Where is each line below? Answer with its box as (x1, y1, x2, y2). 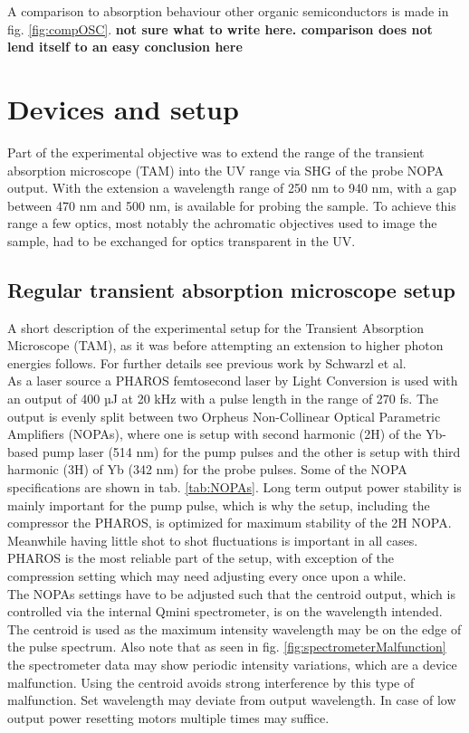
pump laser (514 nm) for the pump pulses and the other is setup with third (42, 442, 461, 461)
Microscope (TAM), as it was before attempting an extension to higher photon (7, 336, 444, 355)
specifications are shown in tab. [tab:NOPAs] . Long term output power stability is (7, 478, 462, 497)
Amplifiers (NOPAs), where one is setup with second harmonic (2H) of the (7, 424, 422, 443)
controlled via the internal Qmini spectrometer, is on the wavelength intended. (7, 602, 443, 621)
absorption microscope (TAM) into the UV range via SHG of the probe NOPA (7, 160, 445, 179)
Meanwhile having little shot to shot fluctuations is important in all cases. (7, 530, 418, 549)
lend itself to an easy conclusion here (7, 37, 243, 56)
